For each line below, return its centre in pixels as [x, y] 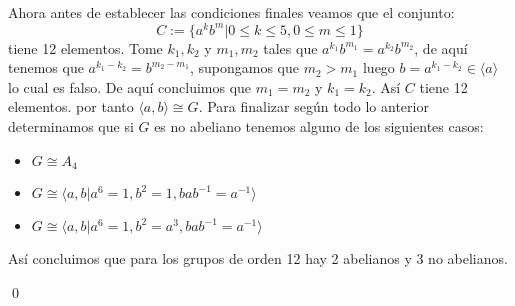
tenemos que [46, 67]
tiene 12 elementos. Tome [85, 47]
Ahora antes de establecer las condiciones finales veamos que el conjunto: [231, 12]
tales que [290, 47]
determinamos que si [71, 126]
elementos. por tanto [71, 106]
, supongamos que [244, 67]
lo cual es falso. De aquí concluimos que [130, 86]
